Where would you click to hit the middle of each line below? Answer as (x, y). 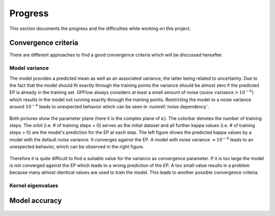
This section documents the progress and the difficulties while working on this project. (100, 28)
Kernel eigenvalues (34, 186)
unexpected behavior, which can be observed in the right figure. (77, 147)
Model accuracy (36, 200)
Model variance (29, 68)
